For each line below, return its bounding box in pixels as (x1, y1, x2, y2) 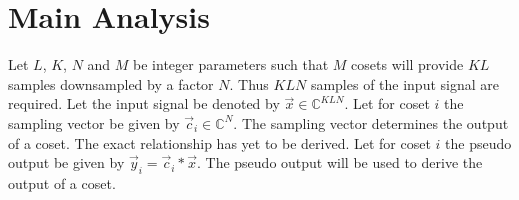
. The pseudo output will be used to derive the (196, 152, 483, 173)
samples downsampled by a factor (8, 73, 214, 94)
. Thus (229, 73, 269, 94)
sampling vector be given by (8, 112, 180, 133)
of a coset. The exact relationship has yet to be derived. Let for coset (8, 132, 431, 153)
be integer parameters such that (133, 54, 329, 75)
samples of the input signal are (310, 73, 499, 94)
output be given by (8, 152, 125, 173)
